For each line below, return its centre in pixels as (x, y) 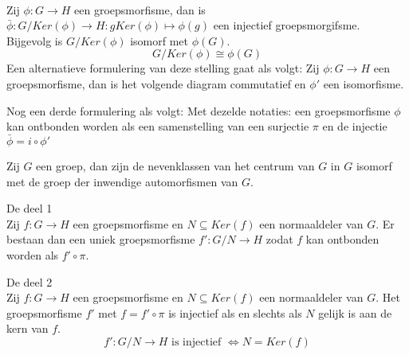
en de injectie (355, 126)
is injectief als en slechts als (235, 312)
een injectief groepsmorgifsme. (287, 25)
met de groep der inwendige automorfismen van (122, 181)
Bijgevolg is (35, 40)
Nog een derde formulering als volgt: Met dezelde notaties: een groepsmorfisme (199, 110)
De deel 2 (29, 281)
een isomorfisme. (364, 83)
